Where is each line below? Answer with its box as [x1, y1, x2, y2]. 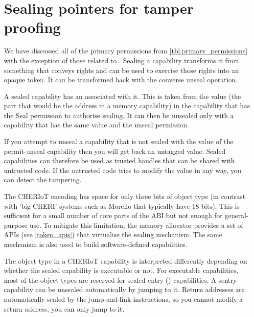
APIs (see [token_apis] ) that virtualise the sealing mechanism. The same [4, 229, 223, 240]
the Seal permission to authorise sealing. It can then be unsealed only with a [4, 110, 234, 120]
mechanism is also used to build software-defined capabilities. [4, 239, 187, 249]
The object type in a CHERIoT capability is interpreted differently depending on [4, 255, 247, 266]
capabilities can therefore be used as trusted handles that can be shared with [4, 155, 235, 166]
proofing [4, 17, 61, 37]
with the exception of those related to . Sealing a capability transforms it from [4, 55, 239, 65]
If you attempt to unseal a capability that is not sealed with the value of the [4, 136, 233, 146]
